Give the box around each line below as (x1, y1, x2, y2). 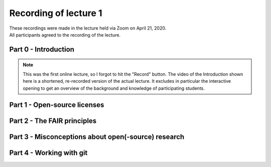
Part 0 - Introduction (9, 45, 75, 54)
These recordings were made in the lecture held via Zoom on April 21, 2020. (9, 25, 167, 31)
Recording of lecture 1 (9, 8, 102, 19)
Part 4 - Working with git (9, 148, 88, 157)
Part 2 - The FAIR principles (9, 117, 97, 125)
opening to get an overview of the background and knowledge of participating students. (23, 85, 205, 91)
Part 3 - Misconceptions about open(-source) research (9, 133, 185, 141)
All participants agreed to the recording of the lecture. (9, 32, 120, 38)
